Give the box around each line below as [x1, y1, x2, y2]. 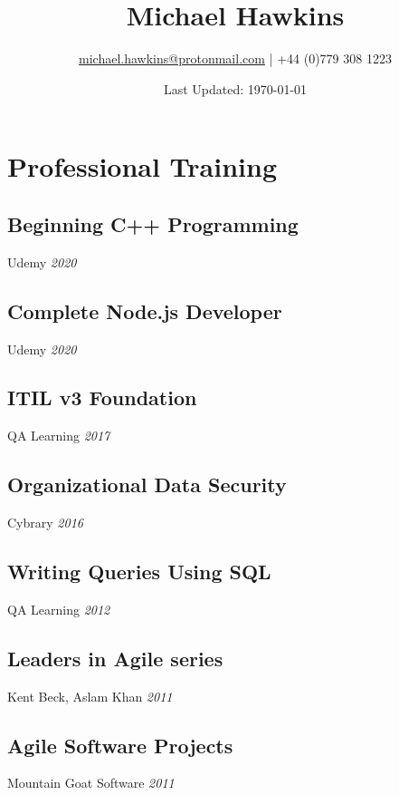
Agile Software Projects [7, 731, 233, 759]
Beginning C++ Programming [7, 209, 299, 238]
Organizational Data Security [7, 470, 287, 499]
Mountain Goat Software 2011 [7, 773, 175, 792]
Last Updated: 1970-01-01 [163, 79, 308, 98]
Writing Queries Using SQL [7, 557, 271, 586]
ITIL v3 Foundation [7, 383, 197, 412]
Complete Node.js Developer [7, 296, 282, 325]
